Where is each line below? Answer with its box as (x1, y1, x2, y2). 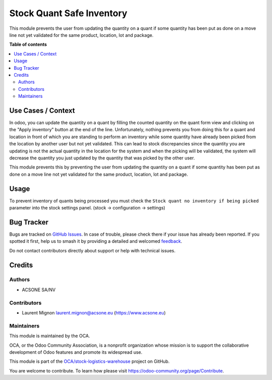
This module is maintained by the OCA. (9, 333, 90, 339)
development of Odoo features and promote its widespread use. (9, 349, 143, 355)
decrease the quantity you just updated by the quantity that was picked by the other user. (9, 154, 195, 161)
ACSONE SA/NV (22, 287, 56, 293)
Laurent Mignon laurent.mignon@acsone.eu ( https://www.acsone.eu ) (22, 309, 166, 315)
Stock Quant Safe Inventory (9, 8, 128, 19)
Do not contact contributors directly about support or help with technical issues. (9, 247, 176, 253)
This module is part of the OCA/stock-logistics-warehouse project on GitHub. (9, 358, 170, 364)
